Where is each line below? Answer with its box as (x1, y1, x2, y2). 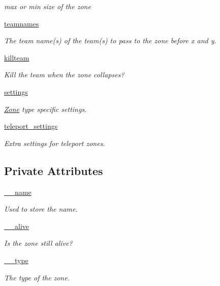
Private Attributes (4, 162, 103, 178)
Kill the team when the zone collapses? (4, 69, 124, 80)
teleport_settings (4, 121, 58, 131)
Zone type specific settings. (4, 103, 87, 114)
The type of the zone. (4, 272, 70, 282)
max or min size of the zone (4, 1, 91, 11)
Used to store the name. (4, 204, 78, 214)
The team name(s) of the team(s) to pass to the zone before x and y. (4, 35, 216, 46)
